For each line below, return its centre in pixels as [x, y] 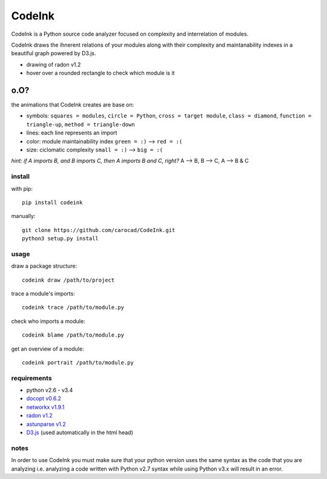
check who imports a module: [48, 321]
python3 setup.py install [61, 239]
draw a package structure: [44, 266]
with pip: [22, 188]
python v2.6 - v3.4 [50, 390]
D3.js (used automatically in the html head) [80, 432]
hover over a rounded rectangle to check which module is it [101, 73]
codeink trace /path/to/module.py [73, 308]
